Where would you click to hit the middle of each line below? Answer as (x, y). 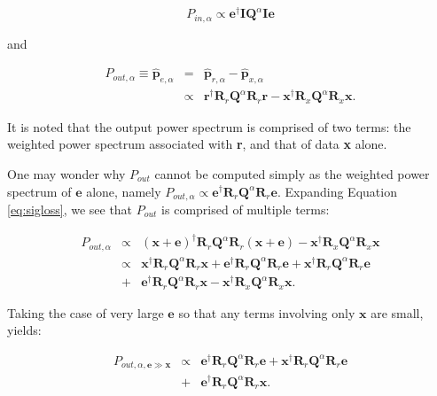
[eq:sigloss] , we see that (70, 209)
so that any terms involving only (267, 312)
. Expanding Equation (337, 191)
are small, (397, 312)
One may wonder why (66, 173)
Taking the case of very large (86, 312)
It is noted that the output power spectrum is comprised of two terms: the (209, 126)
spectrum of (39, 191)
